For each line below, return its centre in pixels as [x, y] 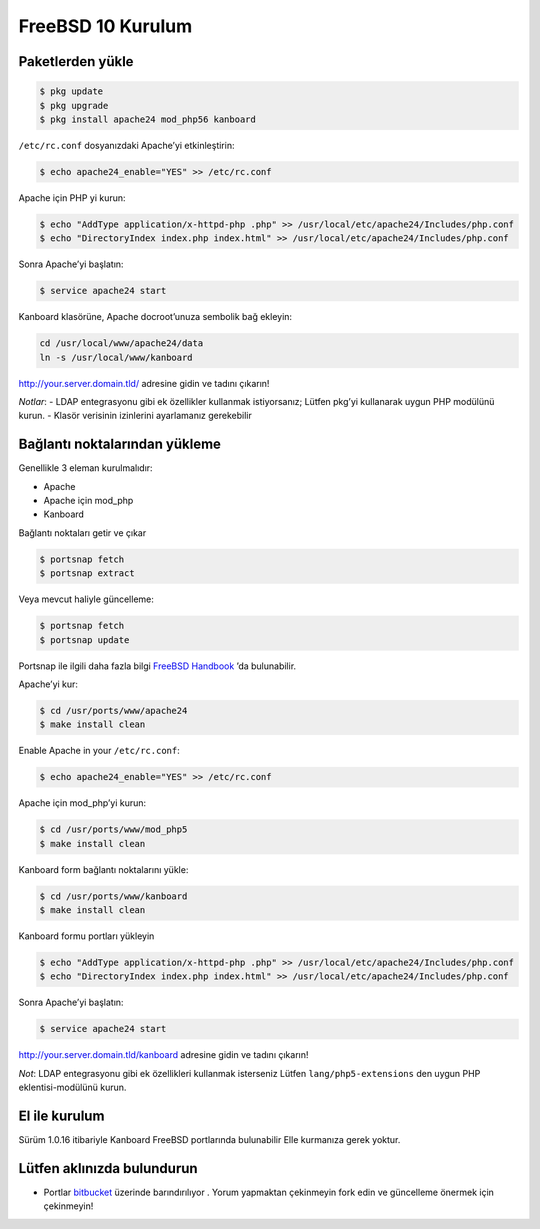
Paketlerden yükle [76, 61]
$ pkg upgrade [74, 105]
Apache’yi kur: [48, 684]
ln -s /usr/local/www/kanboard [116, 357]
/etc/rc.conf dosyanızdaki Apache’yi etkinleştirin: [126, 145]
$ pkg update [71, 91]
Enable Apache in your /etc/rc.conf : [99, 751]
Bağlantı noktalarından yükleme [120, 444]
